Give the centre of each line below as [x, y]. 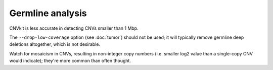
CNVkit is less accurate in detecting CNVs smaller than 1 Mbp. [74, 28]
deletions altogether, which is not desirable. [55, 44]
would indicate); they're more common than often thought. [70, 61]
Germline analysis [48, 13]
